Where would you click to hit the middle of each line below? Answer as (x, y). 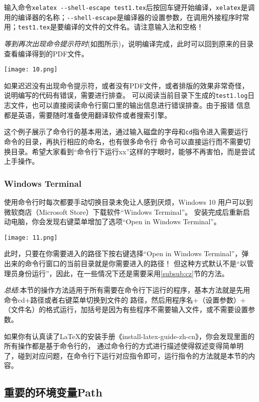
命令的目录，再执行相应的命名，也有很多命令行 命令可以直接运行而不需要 (124, 141)
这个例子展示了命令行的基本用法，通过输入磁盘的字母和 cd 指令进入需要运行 (126, 132)
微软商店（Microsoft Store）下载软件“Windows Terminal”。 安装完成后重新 (124, 211)
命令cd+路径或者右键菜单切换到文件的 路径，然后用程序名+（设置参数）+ (125, 299)
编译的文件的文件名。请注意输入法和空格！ (134, 27)
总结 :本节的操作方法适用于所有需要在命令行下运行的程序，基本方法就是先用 (127, 290)
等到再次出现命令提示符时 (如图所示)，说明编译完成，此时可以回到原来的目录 (129, 43)
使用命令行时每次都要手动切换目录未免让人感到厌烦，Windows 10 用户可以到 (129, 201)
